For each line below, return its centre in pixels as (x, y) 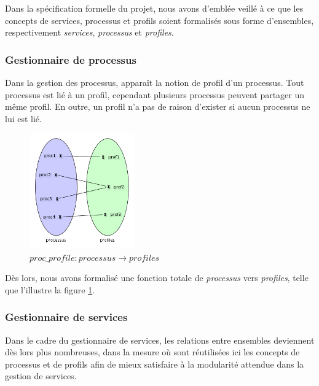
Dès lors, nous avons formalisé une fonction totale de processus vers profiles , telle (157, 278)
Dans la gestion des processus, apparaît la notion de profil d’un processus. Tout (155, 82)
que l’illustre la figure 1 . (50, 289)
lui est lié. (23, 118)
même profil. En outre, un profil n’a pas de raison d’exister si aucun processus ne (158, 106)
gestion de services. (41, 376)
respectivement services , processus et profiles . (89, 32)
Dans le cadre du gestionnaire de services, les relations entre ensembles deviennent (160, 340)
